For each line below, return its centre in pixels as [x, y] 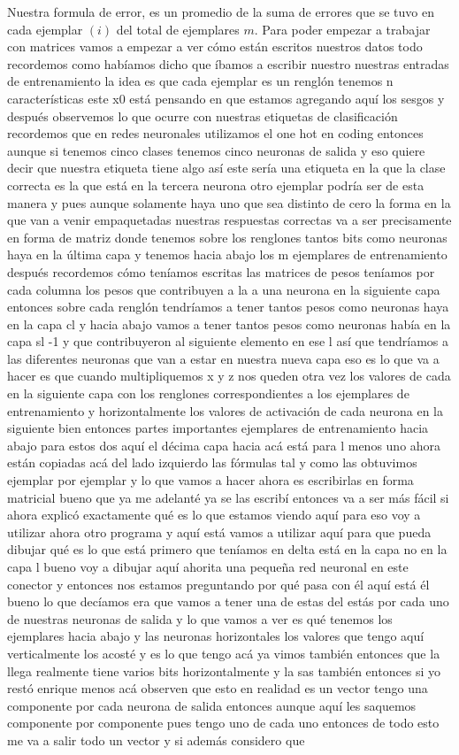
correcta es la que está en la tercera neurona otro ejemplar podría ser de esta [216, 185]
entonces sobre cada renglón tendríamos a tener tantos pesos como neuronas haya [228, 307]
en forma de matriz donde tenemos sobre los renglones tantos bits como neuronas [227, 237]
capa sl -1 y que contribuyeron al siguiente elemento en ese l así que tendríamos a [228, 341]
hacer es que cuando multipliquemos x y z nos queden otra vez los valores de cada [229, 376]
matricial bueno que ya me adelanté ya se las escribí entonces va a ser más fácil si [228, 497]
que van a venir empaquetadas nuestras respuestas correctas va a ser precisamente [229, 220]
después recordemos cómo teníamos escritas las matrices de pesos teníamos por [221, 271]
